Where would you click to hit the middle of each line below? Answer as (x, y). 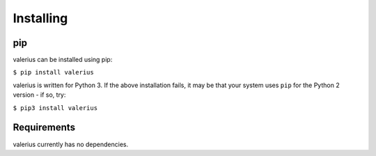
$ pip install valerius (53, 72)
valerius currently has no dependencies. (71, 144)
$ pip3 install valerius (55, 108)
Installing (40, 18)
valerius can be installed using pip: (63, 60)
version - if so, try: (39, 95)
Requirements (44, 128)
